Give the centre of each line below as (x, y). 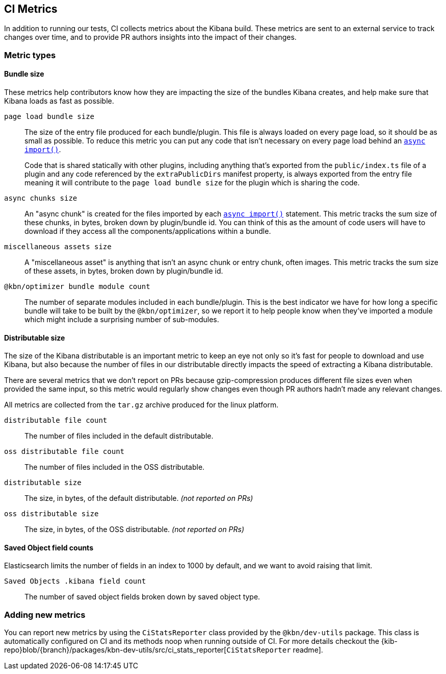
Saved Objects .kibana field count (75, 581)
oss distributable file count (64, 452)
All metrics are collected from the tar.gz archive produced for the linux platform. (141, 405)
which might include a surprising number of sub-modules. (122, 320)
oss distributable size (51, 514)
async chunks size (41, 198)
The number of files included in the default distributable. (119, 436)
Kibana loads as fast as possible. (59, 101)
